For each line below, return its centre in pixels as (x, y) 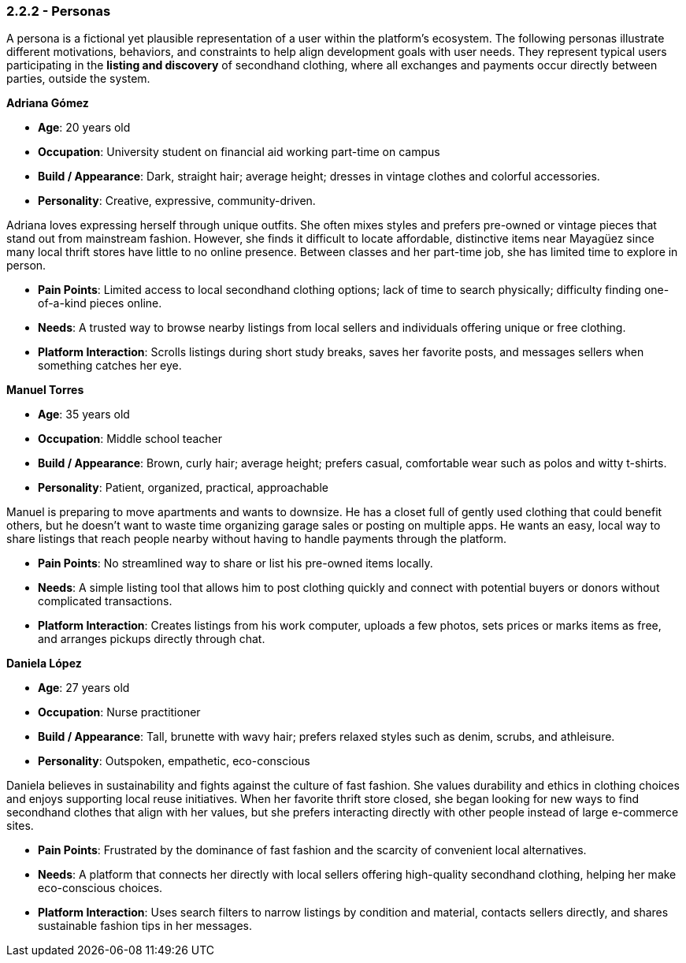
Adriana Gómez (48, 103)
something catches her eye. (110, 366)
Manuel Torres (45, 390)
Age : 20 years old (84, 128)
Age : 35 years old (84, 415)
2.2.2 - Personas (59, 11)
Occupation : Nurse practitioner (119, 712)
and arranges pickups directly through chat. (152, 639)
